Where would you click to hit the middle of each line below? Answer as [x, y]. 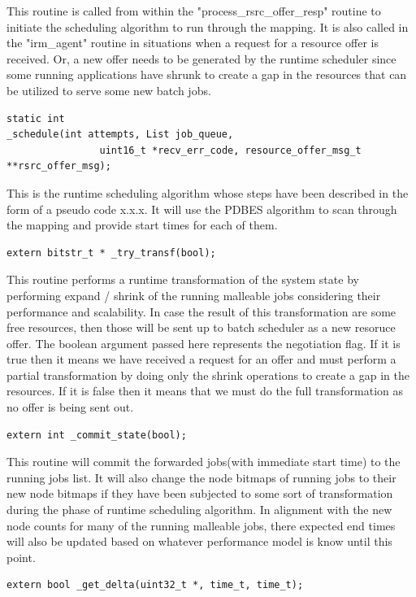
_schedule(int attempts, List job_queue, [120, 135]
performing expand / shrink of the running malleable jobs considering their [194, 295]
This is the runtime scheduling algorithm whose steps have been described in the [208, 192]
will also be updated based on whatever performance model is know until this [199, 541]
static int [36, 118]
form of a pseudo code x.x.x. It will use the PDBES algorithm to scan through [202, 209]
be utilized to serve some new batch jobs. [109, 90]
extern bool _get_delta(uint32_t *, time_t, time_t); [155, 585]
